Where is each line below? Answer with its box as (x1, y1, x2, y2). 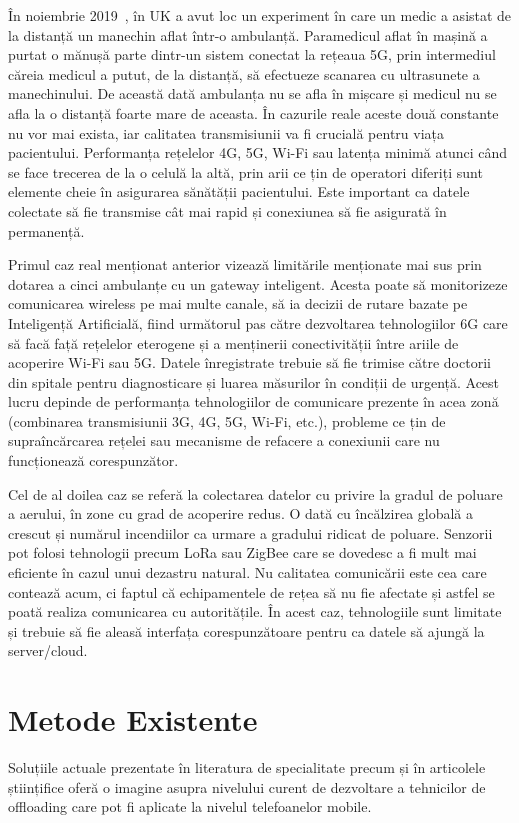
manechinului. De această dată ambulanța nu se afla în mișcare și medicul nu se (8, 83, 497, 104)
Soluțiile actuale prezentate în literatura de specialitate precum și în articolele (8, 757, 486, 778)
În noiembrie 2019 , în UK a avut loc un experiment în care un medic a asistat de (8, 5, 512, 25)
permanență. (8, 220, 85, 241)
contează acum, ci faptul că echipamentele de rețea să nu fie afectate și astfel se (8, 581, 495, 602)
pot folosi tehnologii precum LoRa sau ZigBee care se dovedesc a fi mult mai (8, 542, 477, 563)
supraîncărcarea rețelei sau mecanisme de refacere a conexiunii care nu (8, 430, 440, 451)
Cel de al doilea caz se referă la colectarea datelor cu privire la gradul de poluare (8, 483, 503, 504)
